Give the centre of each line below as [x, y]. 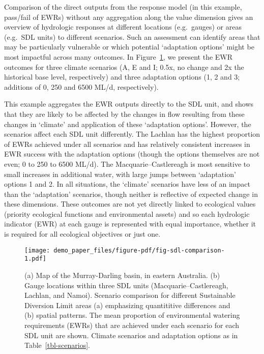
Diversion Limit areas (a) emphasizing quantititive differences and [127, 305]
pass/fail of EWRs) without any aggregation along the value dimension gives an [129, 17]
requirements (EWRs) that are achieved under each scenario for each [132, 325]
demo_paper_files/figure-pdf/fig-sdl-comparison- [139, 250]
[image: [37, 250]
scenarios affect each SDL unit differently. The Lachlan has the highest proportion [132, 134]
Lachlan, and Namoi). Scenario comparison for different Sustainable [130, 295]
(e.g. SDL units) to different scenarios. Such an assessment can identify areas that [132, 36]
